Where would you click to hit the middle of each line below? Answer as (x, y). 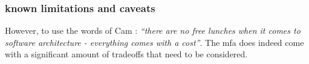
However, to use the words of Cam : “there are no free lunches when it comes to (153, 30)
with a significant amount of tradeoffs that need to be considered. (126, 54)
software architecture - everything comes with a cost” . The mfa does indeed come (154, 42)
